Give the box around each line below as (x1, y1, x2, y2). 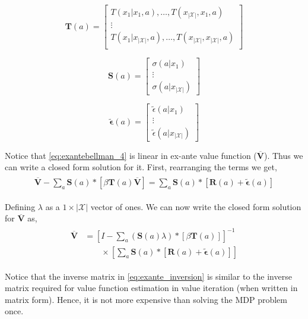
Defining (5, 200, 36, 212)
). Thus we (263, 149, 303, 161)
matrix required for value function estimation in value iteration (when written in (5, 282, 298, 294)
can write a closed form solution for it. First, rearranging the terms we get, (5, 161, 277, 173)
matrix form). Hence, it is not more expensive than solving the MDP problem (5, 293, 287, 305)
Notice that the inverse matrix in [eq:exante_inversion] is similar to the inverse (5, 270, 292, 282)
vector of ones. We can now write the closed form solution (90, 200, 301, 212)
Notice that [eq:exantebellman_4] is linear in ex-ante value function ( (5, 149, 257, 161)
